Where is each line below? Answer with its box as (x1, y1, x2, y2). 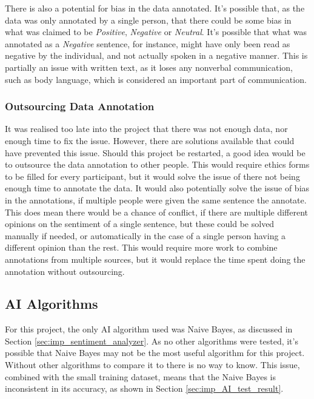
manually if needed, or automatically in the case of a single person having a (5, 229, 286, 242)
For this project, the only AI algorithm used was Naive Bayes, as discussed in (5, 323, 293, 335)
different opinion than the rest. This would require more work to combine (5, 241, 278, 254)
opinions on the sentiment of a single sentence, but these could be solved (5, 217, 275, 230)
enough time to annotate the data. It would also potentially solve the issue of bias (5, 182, 310, 194)
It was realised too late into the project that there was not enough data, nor (5, 122, 288, 135)
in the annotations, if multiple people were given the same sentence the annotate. (5, 193, 307, 206)
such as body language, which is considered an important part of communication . (5, 73, 307, 85)
